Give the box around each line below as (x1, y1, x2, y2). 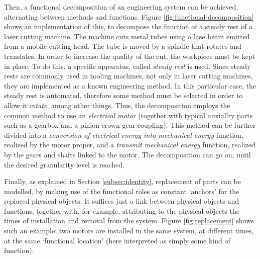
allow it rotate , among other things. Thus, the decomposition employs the (4, 100, 230, 110)
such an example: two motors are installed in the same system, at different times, (4, 225, 254, 236)
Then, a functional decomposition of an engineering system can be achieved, (4, 2, 238, 12)
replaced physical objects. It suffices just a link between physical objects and (4, 196, 239, 206)
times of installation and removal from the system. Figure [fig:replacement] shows (4, 215, 254, 226)
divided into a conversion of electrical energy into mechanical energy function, (4, 129, 243, 140)
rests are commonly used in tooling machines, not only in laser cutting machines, (4, 70, 253, 81)
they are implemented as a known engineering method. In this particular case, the (4, 80, 256, 91)
